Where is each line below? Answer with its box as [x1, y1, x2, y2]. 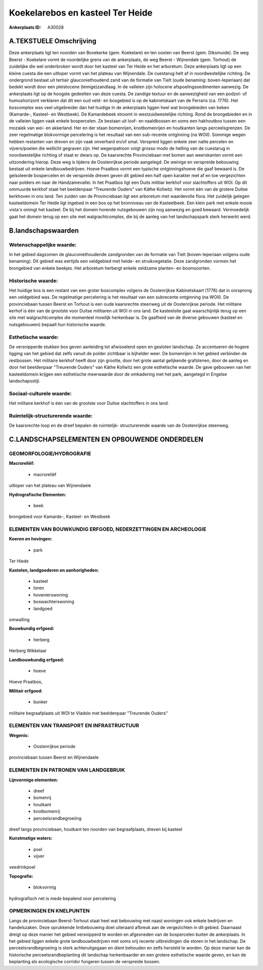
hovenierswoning [33, 592, 68, 597]
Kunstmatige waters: [9, 835, 53, 841]
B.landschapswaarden [9, 226, 79, 235]
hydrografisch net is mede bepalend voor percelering [9, 895, 116, 901]
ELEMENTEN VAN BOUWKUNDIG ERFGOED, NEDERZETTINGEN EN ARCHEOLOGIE [9, 526, 207, 533]
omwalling [9, 617, 30, 622]
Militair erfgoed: [9, 688, 43, 693]
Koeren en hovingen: [9, 536, 53, 542]
